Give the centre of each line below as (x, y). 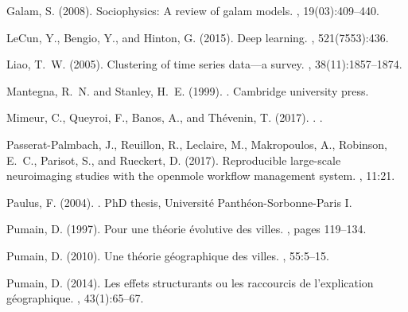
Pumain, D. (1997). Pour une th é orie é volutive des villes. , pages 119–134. (187, 229)
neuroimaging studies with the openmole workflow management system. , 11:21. (201, 175)
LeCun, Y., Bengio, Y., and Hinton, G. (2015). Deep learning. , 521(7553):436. (198, 37)
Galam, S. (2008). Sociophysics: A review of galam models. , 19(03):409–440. (193, 10)
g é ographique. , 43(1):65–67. (75, 298)
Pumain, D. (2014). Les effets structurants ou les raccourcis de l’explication (190, 282)
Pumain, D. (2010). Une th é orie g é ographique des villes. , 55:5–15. (168, 255)
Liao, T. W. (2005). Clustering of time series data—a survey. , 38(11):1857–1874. (204, 64)
